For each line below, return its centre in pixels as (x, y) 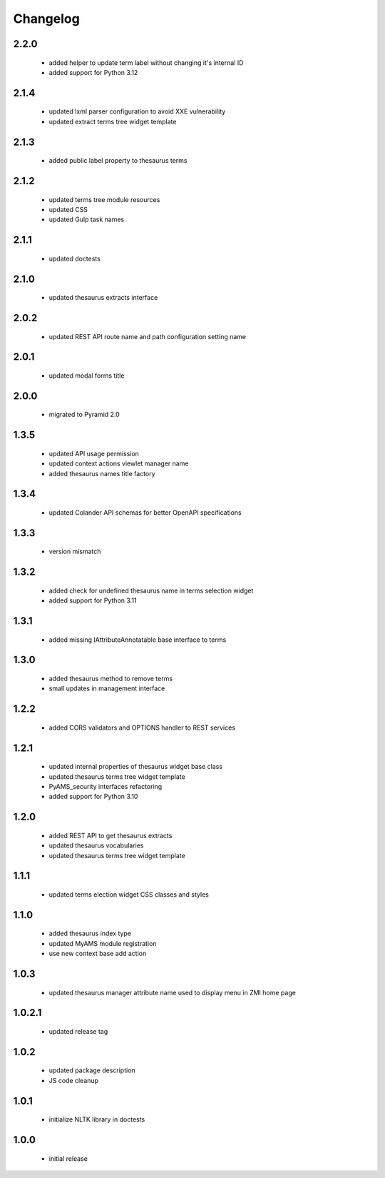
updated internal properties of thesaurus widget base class (136, 767)
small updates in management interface (107, 688)
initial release (68, 1158)
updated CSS (68, 209)
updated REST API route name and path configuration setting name (148, 336)
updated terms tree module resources (104, 199)
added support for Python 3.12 (93, 72)
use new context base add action (98, 954)
